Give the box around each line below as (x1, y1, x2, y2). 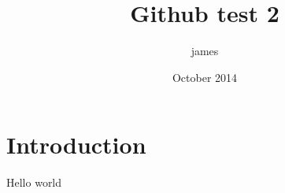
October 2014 (172, 69, 238, 85)
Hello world (6, 174, 62, 191)
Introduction (6, 128, 146, 161)
